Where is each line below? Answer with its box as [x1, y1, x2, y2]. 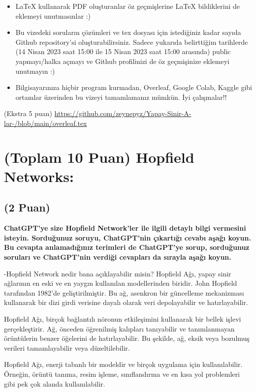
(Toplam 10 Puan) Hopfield [4, 147, 194, 167]
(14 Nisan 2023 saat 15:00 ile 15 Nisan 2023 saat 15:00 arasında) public [15, 46, 231, 57]
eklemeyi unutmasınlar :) [15, 10, 91, 21]
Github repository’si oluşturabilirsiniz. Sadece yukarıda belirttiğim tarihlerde [15, 36, 248, 47]
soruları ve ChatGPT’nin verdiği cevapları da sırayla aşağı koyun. [4, 252, 231, 262]
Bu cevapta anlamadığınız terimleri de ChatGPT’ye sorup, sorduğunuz [4, 242, 250, 252]
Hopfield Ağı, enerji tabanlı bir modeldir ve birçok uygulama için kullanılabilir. [4, 359, 243, 369]
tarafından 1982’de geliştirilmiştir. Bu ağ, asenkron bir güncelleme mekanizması [4, 287, 244, 298]
